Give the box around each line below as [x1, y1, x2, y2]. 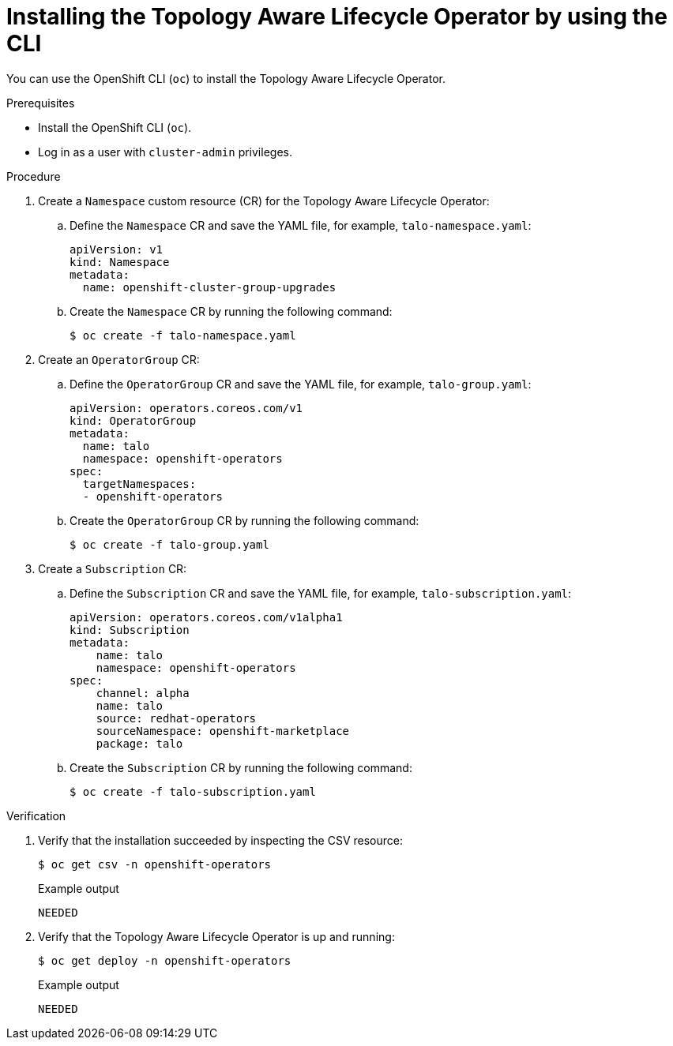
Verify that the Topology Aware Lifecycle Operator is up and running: [38, 929, 395, 943]
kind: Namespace [70, 255, 170, 268]
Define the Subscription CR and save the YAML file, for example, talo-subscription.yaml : [70, 586, 572, 600]
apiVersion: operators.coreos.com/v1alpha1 [70, 610, 343, 624]
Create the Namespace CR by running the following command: [70, 304, 393, 318]
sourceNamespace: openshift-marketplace [96, 724, 350, 737]
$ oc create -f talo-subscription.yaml [70, 785, 316, 798]
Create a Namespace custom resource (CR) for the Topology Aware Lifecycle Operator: [38, 193, 490, 208]
